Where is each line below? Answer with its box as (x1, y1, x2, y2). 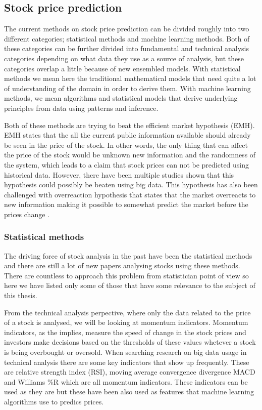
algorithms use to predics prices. (4, 396, 104, 407)
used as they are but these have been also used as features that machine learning (4, 386, 254, 397)
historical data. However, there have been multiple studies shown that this (4, 169, 234, 180)
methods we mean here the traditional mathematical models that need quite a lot (4, 73, 256, 84)
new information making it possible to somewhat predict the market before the (4, 199, 248, 210)
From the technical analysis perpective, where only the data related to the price (4, 307, 251, 317)
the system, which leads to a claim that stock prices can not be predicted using (4, 159, 249, 170)
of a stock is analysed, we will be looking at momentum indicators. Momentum (4, 317, 248, 327)
